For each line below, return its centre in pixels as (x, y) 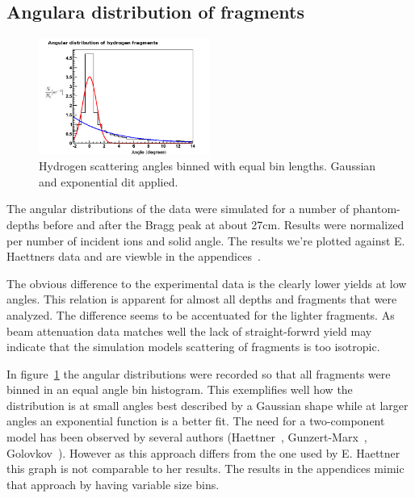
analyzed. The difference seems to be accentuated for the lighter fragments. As (201, 314)
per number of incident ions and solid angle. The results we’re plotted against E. (206, 240)
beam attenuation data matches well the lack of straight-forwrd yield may (189, 331)
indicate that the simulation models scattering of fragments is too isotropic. (193, 347)
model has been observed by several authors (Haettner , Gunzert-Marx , (187, 437)
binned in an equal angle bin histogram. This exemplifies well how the (180, 389)
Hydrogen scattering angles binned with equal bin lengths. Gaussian (207, 166)
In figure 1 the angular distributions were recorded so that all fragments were (199, 373)
